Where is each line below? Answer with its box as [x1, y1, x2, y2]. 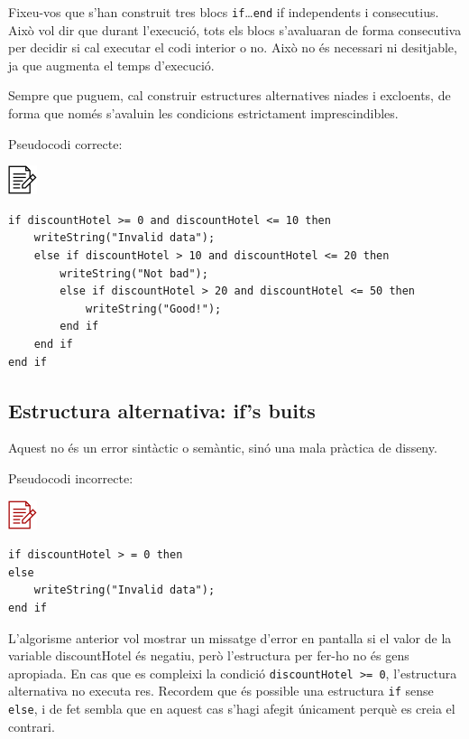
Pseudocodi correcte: [8, 134, 123, 153]
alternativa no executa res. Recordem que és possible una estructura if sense [8, 681, 434, 700]
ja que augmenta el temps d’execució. [8, 55, 215, 74]
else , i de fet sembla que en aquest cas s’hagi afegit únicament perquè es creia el [8, 699, 455, 718]
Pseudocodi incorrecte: [8, 468, 133, 487]
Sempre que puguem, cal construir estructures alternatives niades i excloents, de [8, 86, 451, 105]
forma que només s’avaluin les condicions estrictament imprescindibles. [8, 104, 399, 123]
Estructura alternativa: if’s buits [8, 396, 316, 424]
